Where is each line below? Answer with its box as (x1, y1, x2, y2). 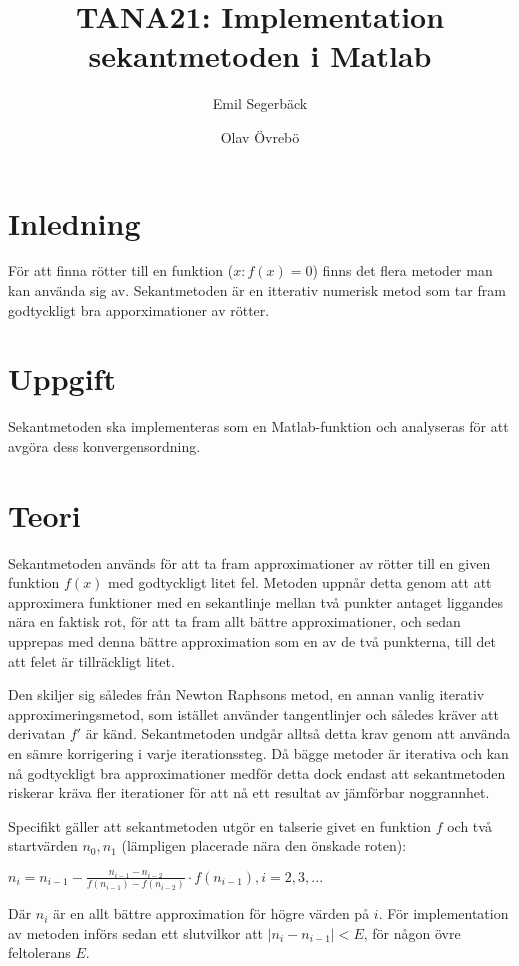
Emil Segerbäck (212, 93, 308, 114)
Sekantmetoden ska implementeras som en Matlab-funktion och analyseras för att (8, 416, 509, 437)
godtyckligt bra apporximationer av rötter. (8, 299, 270, 320)
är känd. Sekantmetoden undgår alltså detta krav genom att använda (85, 723, 511, 744)
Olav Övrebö (220, 126, 300, 147)
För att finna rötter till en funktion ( (8, 260, 234, 281)
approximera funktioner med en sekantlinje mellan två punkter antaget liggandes (8, 591, 504, 612)
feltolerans (8, 942, 71, 963)
